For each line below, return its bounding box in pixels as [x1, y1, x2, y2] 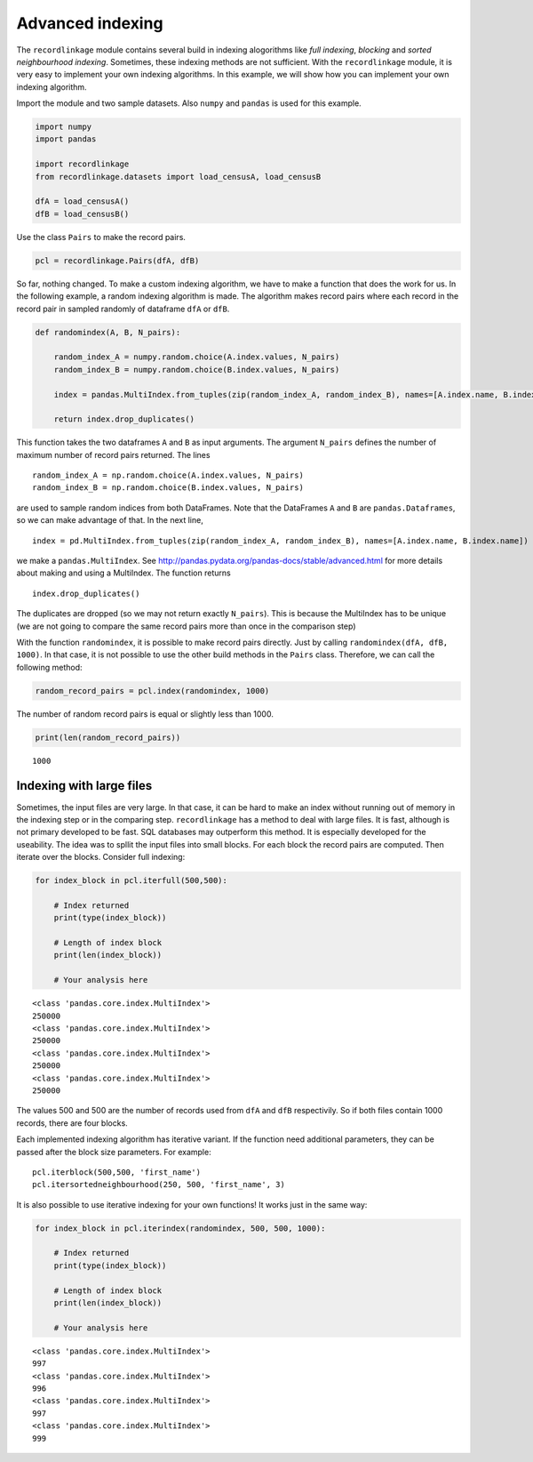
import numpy [35, 122, 92, 133]
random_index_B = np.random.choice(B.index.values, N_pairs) [32, 483, 304, 493]
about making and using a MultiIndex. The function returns [16, 567, 231, 578]
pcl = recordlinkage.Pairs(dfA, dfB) [35, 255, 200, 266]
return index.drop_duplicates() [53, 414, 195, 424]
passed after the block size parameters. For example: [16, 1146, 212, 1157]
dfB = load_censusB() [35, 209, 130, 219]
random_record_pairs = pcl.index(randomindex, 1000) [35, 686, 270, 695]
